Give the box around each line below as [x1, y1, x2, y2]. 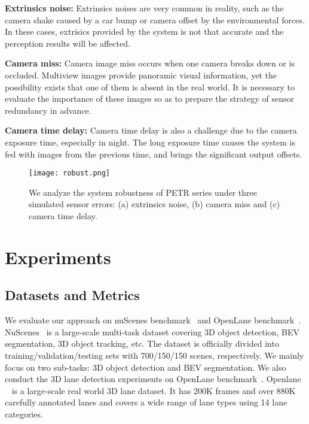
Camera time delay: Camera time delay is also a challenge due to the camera [5, 124, 297, 137]
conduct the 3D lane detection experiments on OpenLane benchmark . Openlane [5, 372, 301, 385]
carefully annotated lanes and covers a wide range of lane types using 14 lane [5, 396, 287, 408]
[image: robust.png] [29, 169, 111, 178]
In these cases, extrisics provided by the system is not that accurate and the [5, 25, 284, 38]
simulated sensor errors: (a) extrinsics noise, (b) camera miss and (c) [29, 198, 280, 210]
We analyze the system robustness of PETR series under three [29, 186, 257, 198]
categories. [5, 407, 43, 420]
